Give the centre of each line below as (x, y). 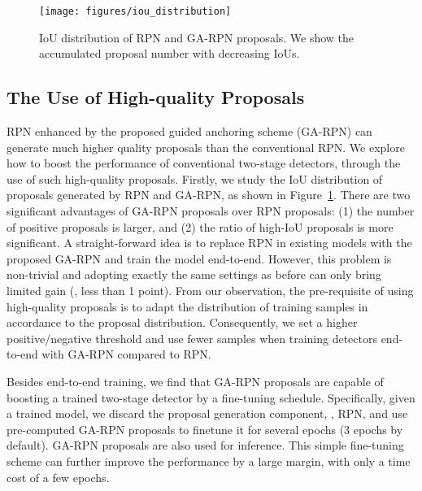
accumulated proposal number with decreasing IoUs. (170, 53)
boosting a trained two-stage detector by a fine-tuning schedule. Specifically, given (211, 397)
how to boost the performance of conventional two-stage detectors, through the (204, 163)
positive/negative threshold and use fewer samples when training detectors (192, 338)
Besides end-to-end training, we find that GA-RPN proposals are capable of (195, 381)
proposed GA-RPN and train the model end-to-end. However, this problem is (199, 258)
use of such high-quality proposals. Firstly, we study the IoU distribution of (195, 178)
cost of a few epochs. (58, 477)
